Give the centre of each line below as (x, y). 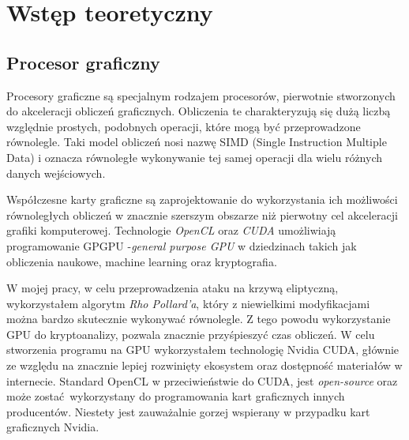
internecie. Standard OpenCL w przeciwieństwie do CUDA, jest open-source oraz (202, 380)
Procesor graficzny (83, 62)
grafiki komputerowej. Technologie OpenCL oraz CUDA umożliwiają (171, 230)
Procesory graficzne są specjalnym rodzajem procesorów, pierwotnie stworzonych (201, 95)
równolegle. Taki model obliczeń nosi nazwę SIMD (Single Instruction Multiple (197, 142)
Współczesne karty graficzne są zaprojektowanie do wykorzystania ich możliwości (202, 199)
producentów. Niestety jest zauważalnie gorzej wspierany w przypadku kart (188, 411)
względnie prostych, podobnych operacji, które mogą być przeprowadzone (184, 126)
